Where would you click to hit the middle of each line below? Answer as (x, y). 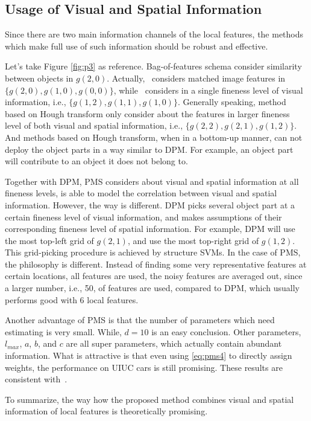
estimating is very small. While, (63, 331)
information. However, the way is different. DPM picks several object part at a (150, 204)
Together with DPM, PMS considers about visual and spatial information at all (152, 181)
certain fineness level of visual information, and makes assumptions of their (143, 217)
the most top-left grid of (49, 240)
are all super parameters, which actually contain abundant (174, 343)
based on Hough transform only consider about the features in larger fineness (147, 113)
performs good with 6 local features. (72, 299)
